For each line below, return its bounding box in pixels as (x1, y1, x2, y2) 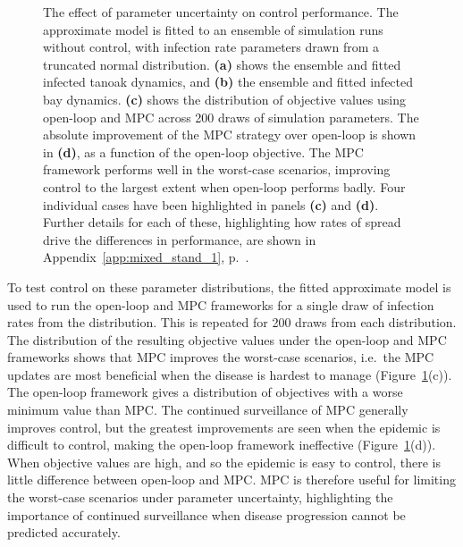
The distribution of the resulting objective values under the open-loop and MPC (7, 330, 447, 349)
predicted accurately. (7, 523, 121, 542)
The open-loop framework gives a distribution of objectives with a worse (7, 383, 403, 401)
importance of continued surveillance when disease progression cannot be (7, 505, 406, 524)
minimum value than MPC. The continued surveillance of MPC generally (7, 400, 408, 419)
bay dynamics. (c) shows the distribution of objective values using (43, 89, 406, 108)
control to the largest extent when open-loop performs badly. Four (43, 177, 406, 196)
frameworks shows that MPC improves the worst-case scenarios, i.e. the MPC (7, 348, 434, 366)
